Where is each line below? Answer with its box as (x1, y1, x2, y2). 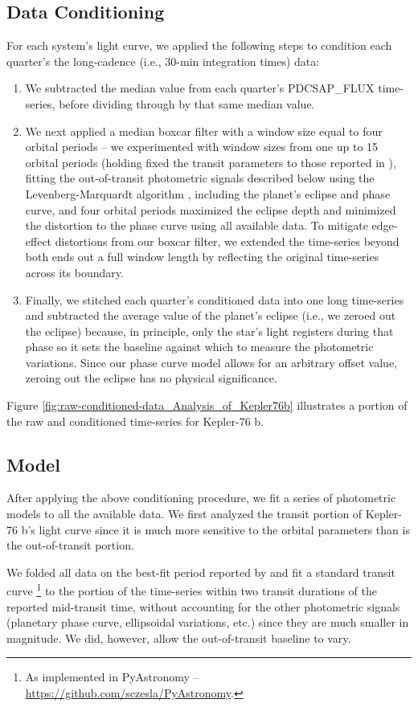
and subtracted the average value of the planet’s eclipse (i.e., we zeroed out (25, 307, 396, 324)
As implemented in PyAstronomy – (25, 668, 199, 685)
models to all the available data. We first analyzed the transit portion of (6, 505, 363, 522)
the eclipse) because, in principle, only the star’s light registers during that (25, 322, 394, 339)
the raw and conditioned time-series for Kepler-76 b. (6, 412, 264, 429)
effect (25, 232, 52, 249)
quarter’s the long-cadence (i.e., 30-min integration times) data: (6, 52, 320, 69)
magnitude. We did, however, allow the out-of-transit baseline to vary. (6, 629, 351, 646)
